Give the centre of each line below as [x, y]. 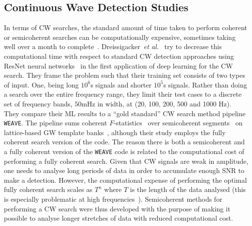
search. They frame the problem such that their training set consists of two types [125, 75]
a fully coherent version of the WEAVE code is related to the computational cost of [124, 151]
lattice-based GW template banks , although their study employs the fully [115, 132]
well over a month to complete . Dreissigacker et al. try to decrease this [113, 46]
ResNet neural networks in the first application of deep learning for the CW [118, 65]
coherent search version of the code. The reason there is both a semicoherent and [125, 142]
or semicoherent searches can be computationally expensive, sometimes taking [120, 37]
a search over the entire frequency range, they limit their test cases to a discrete [123, 94]
